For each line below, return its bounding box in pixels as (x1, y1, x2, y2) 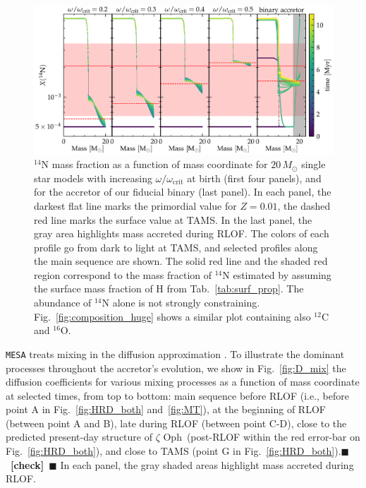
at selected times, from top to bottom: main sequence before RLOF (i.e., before (6, 388, 350, 403)
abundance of (34, 295, 92, 310)
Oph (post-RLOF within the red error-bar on (163, 429, 360, 444)
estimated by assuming (233, 267, 331, 282)
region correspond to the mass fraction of (34, 267, 212, 282)
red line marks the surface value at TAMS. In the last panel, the (34, 212, 312, 227)
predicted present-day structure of (6, 429, 152, 444)
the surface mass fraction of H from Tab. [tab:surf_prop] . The (34, 281, 304, 296)
